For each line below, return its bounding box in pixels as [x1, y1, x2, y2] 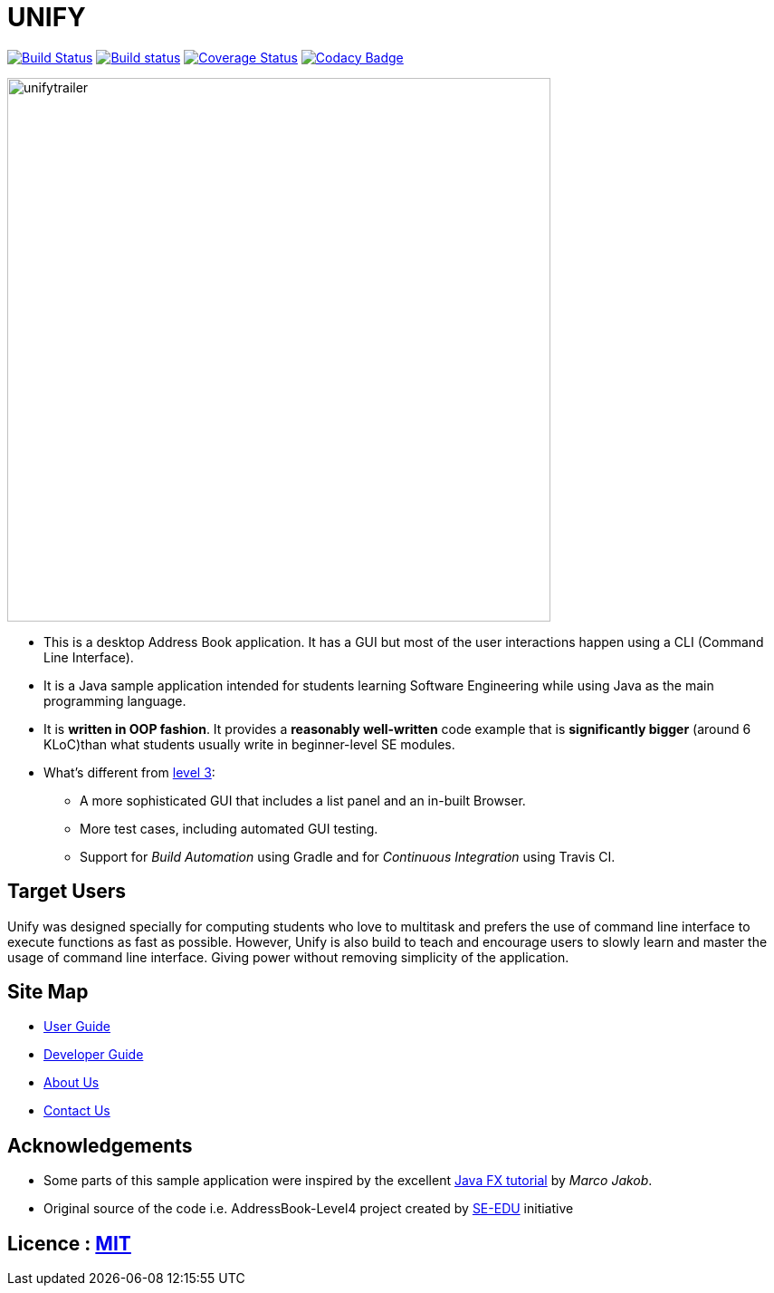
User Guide [43, 1018, 111, 1035]
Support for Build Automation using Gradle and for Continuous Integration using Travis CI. [80, 848, 616, 864]
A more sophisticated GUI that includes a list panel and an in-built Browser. [80, 792, 526, 808]
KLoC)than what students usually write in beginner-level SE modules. [43, 736, 455, 752]
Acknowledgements [7, 1134, 193, 1157]
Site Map [7, 980, 89, 1004]
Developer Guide [43, 1047, 144, 1063]
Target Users [7, 880, 127, 903]
